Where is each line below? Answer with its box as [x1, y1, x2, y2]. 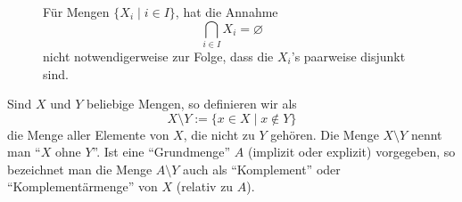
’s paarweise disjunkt [291, 46, 406, 65]
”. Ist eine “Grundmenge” [92, 142, 231, 161]
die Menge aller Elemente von [7, 125, 169, 143]
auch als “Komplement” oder [183, 159, 341, 178]
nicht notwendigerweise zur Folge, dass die [43, 46, 274, 65]
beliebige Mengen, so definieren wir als [86, 94, 297, 113]
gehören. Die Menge [270, 125, 379, 143]
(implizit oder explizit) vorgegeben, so [247, 142, 456, 161]
